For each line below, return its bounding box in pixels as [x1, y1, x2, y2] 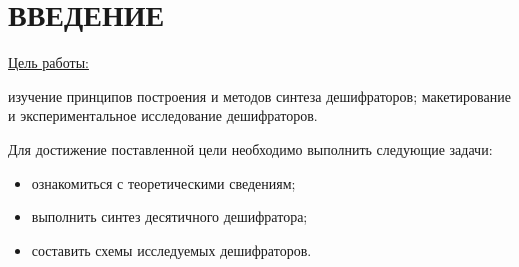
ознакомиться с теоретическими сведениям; [31, 172, 296, 193]
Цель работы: [8, 52, 89, 73]
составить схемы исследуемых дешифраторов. [31, 239, 312, 260]
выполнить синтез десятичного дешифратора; [31, 206, 308, 227]
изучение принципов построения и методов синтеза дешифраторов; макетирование [8, 85, 511, 106]
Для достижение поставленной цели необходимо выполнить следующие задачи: [8, 138, 493, 159]
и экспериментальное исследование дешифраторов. [8, 105, 318, 126]
